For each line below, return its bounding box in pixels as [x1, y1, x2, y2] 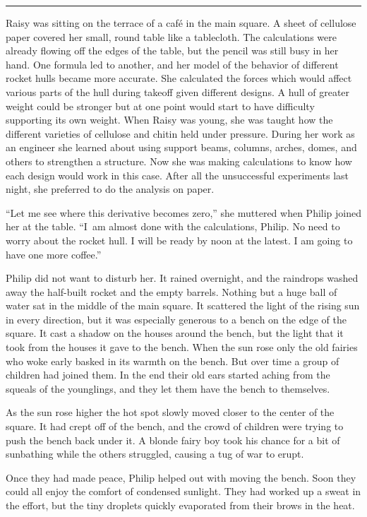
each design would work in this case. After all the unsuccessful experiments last [6, 167, 349, 182]
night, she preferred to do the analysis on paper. [6, 182, 215, 196]
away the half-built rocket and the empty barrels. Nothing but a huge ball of [6, 284, 337, 299]
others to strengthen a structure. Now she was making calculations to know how [6, 153, 352, 168]
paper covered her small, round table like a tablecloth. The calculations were [6, 29, 337, 44]
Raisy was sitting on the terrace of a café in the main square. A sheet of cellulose [6, 16, 356, 30]
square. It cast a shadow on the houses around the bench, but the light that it [6, 326, 344, 340]
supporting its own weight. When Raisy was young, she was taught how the [6, 112, 333, 127]
